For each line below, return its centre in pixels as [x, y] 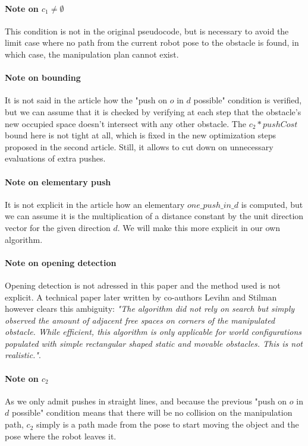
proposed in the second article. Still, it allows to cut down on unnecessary [139, 146]
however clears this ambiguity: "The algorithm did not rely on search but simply [150, 309]
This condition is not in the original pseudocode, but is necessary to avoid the [147, 31]
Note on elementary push [58, 181]
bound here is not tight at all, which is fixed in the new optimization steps [141, 135]
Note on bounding [43, 78]
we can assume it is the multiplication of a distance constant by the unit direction [154, 216]
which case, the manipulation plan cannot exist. [92, 54]
